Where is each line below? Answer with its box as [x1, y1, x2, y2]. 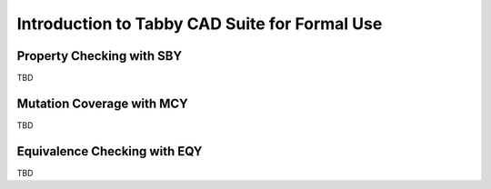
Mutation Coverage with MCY [16, 95, 188, 111]
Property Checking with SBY [16, 48, 182, 64]
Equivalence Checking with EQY [16, 144, 203, 159]
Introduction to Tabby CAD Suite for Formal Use [16, 14, 383, 34]
